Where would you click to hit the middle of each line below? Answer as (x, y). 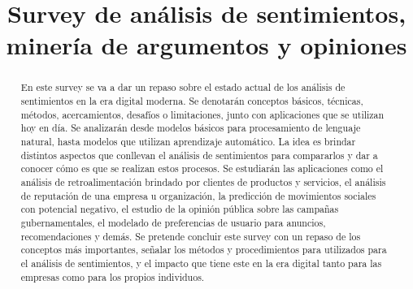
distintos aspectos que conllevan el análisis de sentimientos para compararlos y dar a (199, 155)
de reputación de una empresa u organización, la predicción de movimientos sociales (198, 195)
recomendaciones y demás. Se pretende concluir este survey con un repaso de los (191, 236)
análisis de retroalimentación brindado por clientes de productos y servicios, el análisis (203, 181)
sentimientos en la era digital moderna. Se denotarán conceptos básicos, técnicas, (192, 101)
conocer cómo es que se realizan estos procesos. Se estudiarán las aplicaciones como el (202, 168)
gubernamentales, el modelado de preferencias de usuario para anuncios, (173, 222)
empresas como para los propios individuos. (113, 276)
